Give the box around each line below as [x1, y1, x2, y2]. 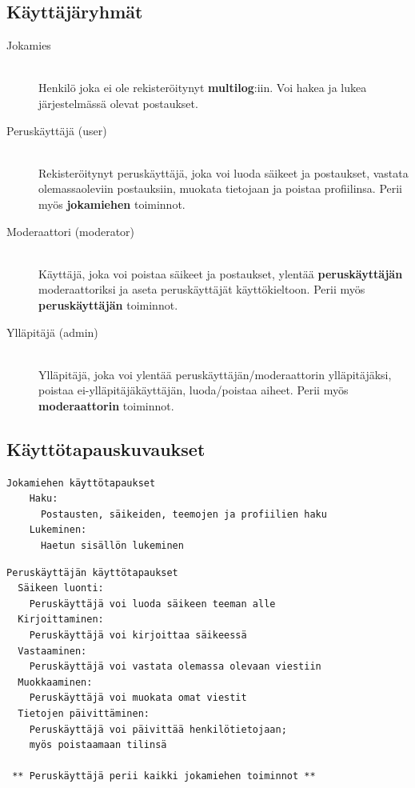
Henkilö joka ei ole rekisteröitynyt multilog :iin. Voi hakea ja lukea [38, 79, 367, 96]
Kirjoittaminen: [18, 614, 104, 626]
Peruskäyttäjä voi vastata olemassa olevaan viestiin [29, 661, 321, 673]
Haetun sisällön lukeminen [40, 540, 184, 552]
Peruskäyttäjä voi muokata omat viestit [29, 692, 247, 704]
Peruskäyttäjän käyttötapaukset [6, 566, 178, 578]
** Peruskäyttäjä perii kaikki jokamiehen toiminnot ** [12, 770, 316, 782]
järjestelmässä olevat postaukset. [38, 94, 198, 111]
